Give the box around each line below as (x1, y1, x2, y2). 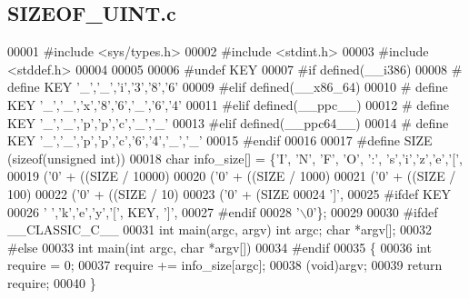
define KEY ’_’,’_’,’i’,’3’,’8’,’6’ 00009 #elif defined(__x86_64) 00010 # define (7, 77, 448, 96)
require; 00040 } (7, 273, 96, 292)
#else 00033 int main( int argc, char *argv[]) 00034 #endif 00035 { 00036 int (7, 237, 432, 256)
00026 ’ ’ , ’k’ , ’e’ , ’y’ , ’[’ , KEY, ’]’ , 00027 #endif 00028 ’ (7, 202, 300, 221)
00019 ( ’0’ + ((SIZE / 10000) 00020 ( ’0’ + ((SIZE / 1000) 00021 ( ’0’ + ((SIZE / (7, 166, 456, 185)
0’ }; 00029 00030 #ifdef (306, 202, 438, 221)
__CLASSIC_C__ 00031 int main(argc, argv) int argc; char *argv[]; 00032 (7, 220, 433, 239)
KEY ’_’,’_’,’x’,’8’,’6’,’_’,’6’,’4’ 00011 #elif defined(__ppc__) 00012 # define (7, 95, 450, 114)
